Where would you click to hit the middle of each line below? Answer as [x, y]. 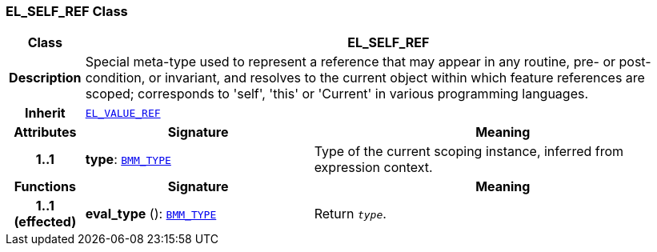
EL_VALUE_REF [123, 113]
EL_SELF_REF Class [67, 11]
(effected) [45, 222]
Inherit [45, 113]
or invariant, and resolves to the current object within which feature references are [397, 78]
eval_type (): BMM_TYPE [151, 214]
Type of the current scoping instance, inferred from [469, 152]
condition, [115, 78]
